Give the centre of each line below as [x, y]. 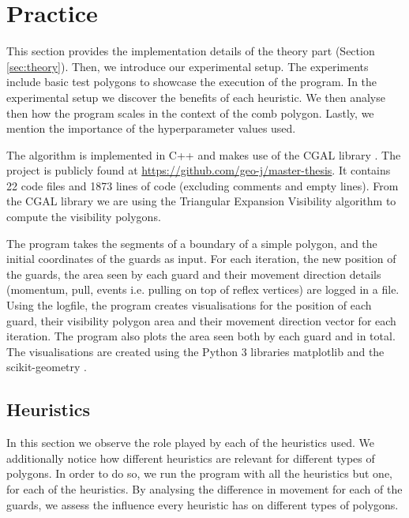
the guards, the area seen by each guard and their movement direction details [194, 274]
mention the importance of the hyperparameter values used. [151, 128]
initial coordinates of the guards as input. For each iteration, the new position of [201, 259]
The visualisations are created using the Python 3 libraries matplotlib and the [195, 351]
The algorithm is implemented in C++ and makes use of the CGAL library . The [204, 154]
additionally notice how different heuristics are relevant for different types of [191, 458]
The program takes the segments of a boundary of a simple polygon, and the [192, 243]
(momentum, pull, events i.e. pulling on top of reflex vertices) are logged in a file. [203, 289]
